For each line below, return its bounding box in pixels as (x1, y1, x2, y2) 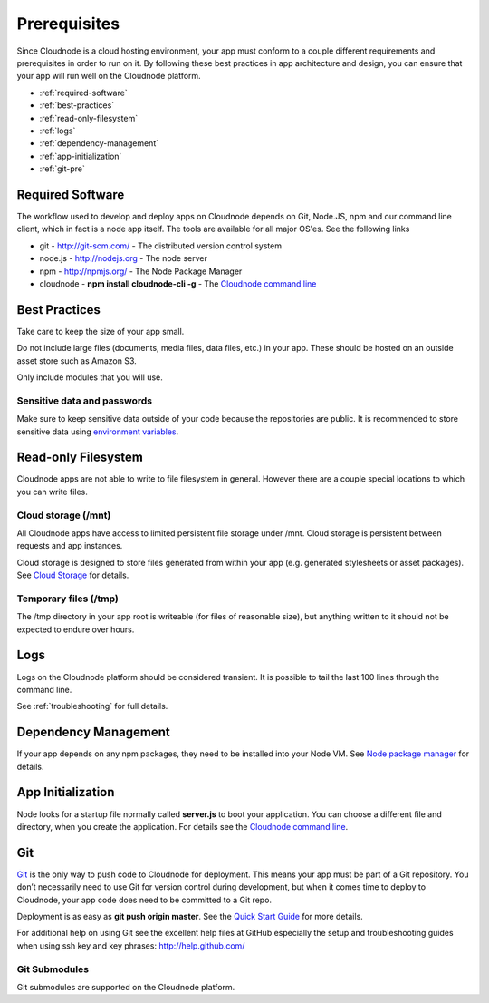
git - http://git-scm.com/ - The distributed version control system (39, 240, 283, 251)
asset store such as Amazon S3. (16, 355, 138, 366)
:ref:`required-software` (39, 87, 128, 98)
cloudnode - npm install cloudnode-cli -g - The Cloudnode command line (39, 278, 317, 289)
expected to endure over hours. (16, 624, 135, 635)
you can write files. (16, 486, 88, 497)
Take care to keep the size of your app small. (16, 326, 185, 336)
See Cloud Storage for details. (16, 570, 129, 580)
